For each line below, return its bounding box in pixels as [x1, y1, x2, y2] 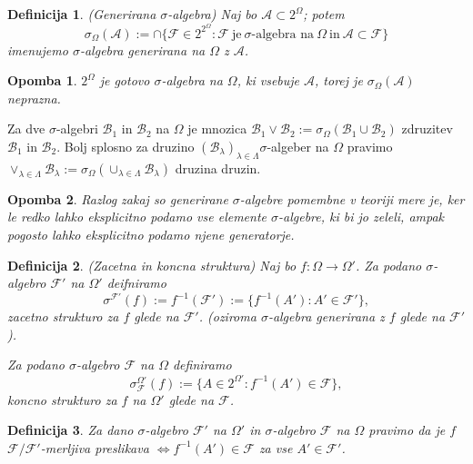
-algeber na [267, 137, 329, 156]
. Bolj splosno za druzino [56, 137, 195, 156]
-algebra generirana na [79, 40, 206, 59]
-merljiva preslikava [40, 438, 149, 457]
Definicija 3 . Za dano [7, 420, 134, 439]
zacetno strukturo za [7, 307, 119, 326]
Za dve [7, 119, 45, 138]
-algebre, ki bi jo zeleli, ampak [278, 207, 445, 226]
